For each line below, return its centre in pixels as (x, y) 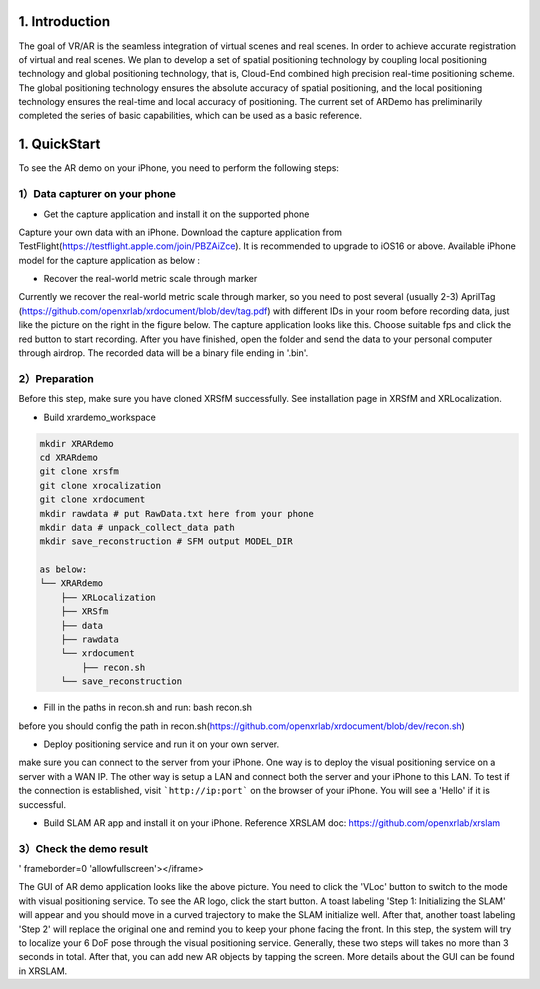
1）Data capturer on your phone (97, 194)
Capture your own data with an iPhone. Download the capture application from (180, 232)
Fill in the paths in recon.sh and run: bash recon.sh (147, 707)
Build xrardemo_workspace (100, 417)
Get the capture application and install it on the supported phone (176, 214)
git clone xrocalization (100, 485)
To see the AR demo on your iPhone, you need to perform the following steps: (179, 168)
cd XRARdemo (69, 457)
